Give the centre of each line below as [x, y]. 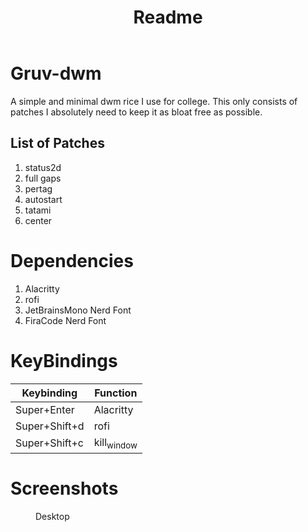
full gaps [43, 178]
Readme [168, 17]
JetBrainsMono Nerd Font [78, 310]
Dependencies [72, 260]
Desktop [52, 516]
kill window [115, 443]
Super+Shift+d [50, 426]
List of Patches [57, 143]
